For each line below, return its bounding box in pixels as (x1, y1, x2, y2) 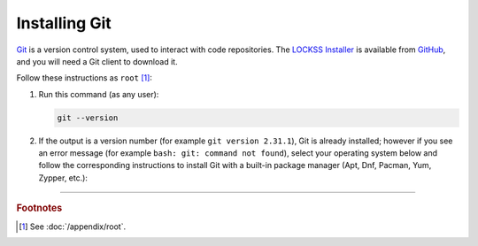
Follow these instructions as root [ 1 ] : (16, 73, 152, 83)
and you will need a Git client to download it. (16, 56, 178, 66)
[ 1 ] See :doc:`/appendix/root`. (19, 221, 127, 232)
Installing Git (16, 13, 112, 33)
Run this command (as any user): (38, 88, 159, 99)
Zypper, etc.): (38, 173, 89, 183)
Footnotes (16, 202, 63, 214)
